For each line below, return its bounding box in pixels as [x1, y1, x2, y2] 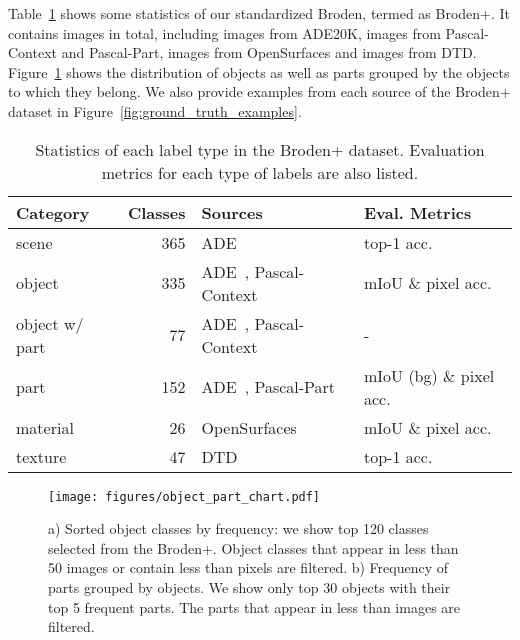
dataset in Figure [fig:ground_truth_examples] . [8, 100, 302, 121]
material [16, 415, 74, 439]
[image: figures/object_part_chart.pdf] [48, 489, 321, 504]
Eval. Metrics [363, 200, 472, 224]
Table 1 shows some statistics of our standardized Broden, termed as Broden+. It [8, 3, 511, 23]
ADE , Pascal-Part [201, 375, 336, 399]
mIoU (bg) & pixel [363, 363, 495, 387]
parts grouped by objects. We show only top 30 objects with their [48, 577, 451, 597]
